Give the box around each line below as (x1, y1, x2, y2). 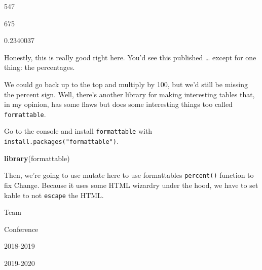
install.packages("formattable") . (4, 136, 119, 146)
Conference (4, 223, 39, 234)
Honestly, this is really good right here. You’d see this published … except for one (4, 52, 256, 62)
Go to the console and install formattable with (4, 126, 153, 136)
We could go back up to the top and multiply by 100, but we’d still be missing (4, 79, 248, 89)
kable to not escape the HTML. (4, 189, 104, 200)
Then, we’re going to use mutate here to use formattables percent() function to (4, 170, 254, 180)
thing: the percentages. (4, 62, 75, 72)
